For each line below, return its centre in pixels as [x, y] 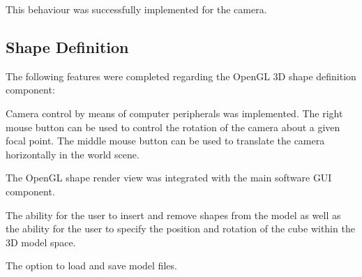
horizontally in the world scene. [73, 154]
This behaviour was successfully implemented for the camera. [136, 9]
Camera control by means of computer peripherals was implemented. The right [174, 113]
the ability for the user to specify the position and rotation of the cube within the [180, 229]
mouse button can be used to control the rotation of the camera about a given [173, 127]
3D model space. [41, 242]
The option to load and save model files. [91, 265]
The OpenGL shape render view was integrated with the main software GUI [169, 178]
